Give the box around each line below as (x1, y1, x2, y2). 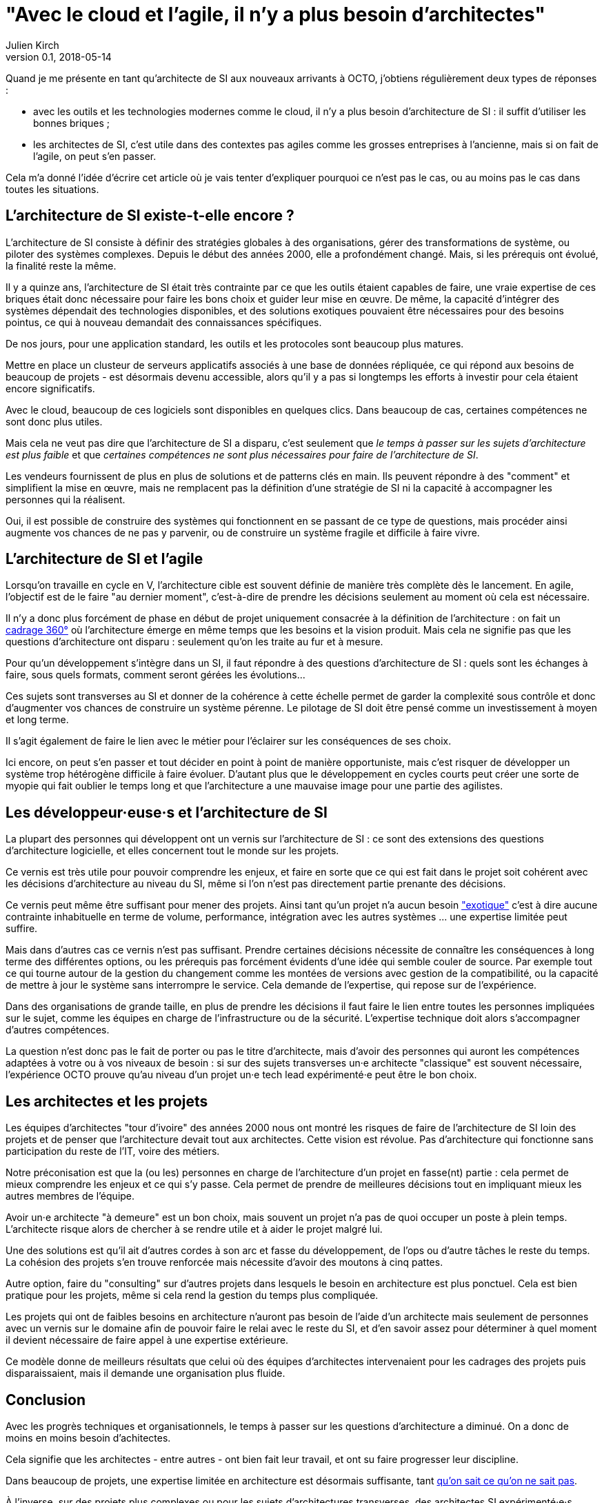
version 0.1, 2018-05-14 (6, 50, 112, 63)
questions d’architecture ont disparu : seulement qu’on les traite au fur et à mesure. (6, 636, 383, 648)
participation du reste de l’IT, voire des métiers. (6, 1145, 220, 1158)
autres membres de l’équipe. (6, 1190, 135, 1202)
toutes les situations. (6, 183, 99, 195)
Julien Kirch (6, 39, 59, 51)
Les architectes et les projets (6, 1092, 208, 1110)
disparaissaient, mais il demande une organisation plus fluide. (6, 1367, 285, 1380)
